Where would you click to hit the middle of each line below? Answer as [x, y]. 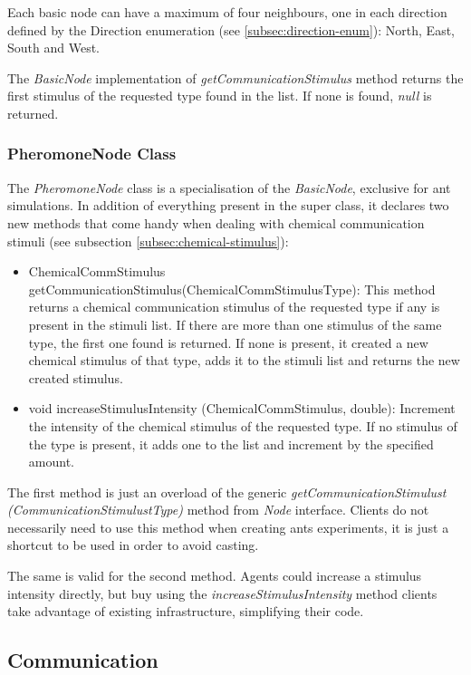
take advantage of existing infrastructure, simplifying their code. [186, 611]
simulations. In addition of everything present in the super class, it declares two [228, 205]
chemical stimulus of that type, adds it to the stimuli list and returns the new [244, 360]
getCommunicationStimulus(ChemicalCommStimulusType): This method [232, 289]
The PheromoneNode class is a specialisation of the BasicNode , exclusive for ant [229, 187]
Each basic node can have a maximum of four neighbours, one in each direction [227, 12]
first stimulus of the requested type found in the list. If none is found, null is [220, 96]
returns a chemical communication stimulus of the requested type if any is [234, 307]
